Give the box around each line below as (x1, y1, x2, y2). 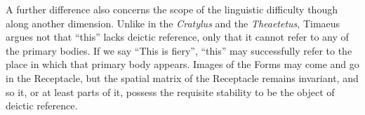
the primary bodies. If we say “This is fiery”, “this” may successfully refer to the (6, 43, 352, 57)
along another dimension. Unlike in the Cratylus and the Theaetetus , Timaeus (6, 15, 340, 30)
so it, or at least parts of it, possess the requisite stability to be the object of (6, 84, 335, 99)
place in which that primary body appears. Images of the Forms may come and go (6, 57, 359, 72)
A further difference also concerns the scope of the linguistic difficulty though (6, 2, 338, 16)
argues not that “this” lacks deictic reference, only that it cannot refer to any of (6, 29, 349, 44)
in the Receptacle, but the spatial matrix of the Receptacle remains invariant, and (6, 70, 359, 85)
